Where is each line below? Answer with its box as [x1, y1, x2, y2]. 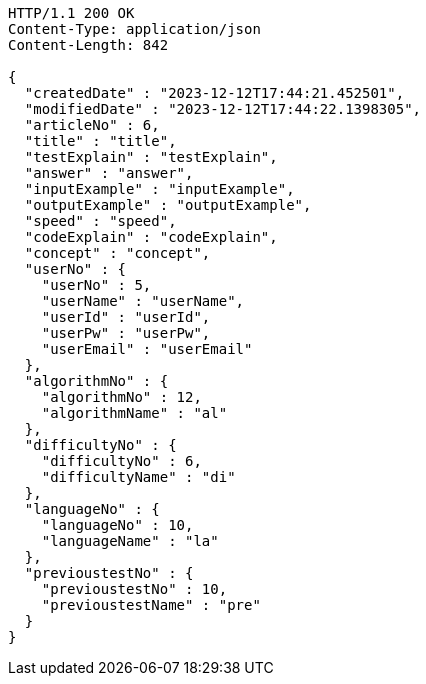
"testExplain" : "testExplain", [24, 149, 278, 165]
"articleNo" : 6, [24, 117, 160, 133]
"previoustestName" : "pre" [41, 597, 261, 613]
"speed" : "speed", [24, 213, 177, 229]
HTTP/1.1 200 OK [8, 5, 135, 21]
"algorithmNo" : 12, [41, 389, 202, 405]
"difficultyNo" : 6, [41, 453, 202, 469]
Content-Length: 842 [8, 37, 169, 53]
